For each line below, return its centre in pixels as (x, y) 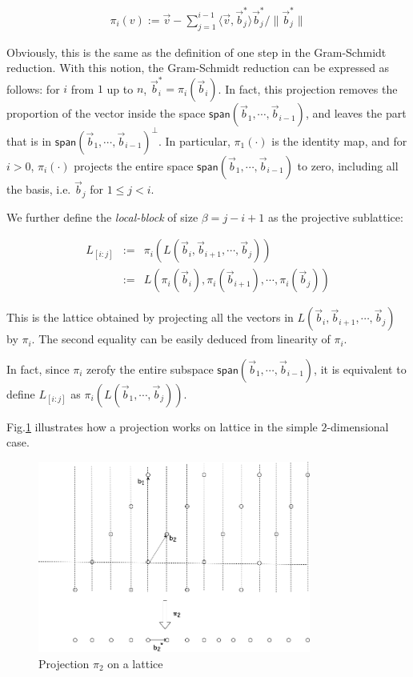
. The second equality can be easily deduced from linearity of (181, 339)
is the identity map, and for (339, 140)
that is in (29, 140)
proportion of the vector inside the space (106, 113)
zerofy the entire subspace (150, 369)
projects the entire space (134, 165)
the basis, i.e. (39, 189)
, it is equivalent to (360, 369)
